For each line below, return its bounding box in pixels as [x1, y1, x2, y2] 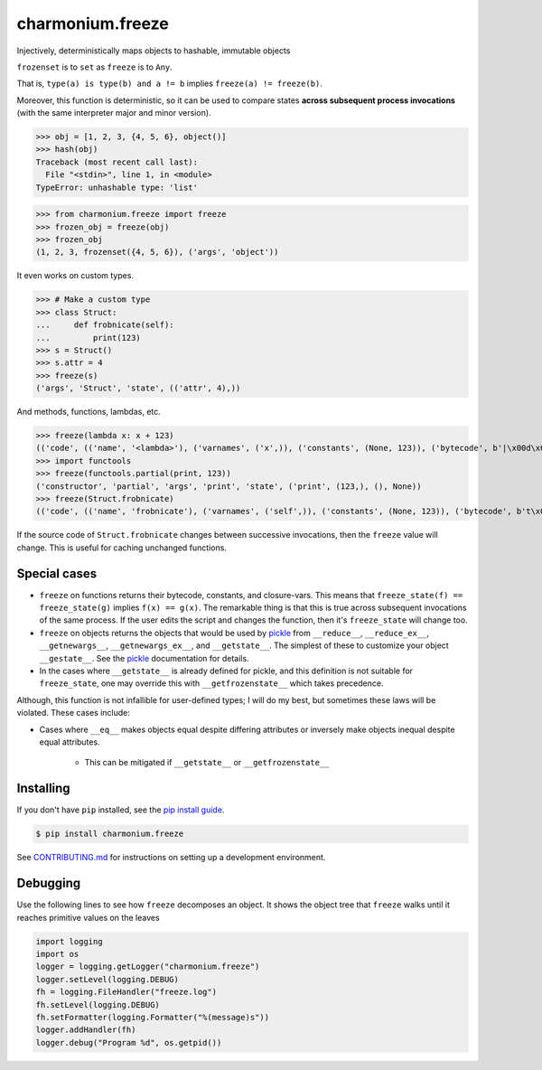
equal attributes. [39, 737, 100, 747]
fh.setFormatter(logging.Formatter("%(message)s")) [35, 1012, 270, 1022]
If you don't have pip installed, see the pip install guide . [16, 804, 225, 815]
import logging [35, 936, 103, 946]
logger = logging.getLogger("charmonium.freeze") [35, 962, 260, 971]
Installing [16, 781, 71, 796]
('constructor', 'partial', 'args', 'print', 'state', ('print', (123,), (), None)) [35, 481, 422, 492]
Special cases [16, 566, 98, 581]
